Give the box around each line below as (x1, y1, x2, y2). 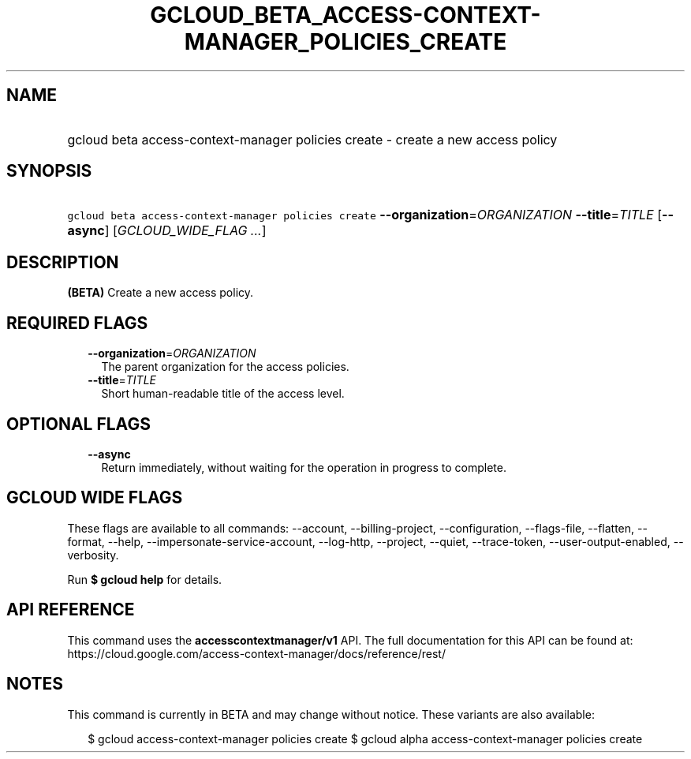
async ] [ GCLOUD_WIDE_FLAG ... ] (67, 222, 267, 239)
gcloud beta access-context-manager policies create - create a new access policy (67, 131, 558, 148)
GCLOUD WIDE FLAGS (6, 488, 183, 508)
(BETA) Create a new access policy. (67, 286, 254, 300)
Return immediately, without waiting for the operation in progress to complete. (101, 460, 506, 474)
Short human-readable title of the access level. (101, 387, 345, 401)
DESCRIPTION (6, 252, 119, 272)
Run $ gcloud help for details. (67, 572, 222, 586)
